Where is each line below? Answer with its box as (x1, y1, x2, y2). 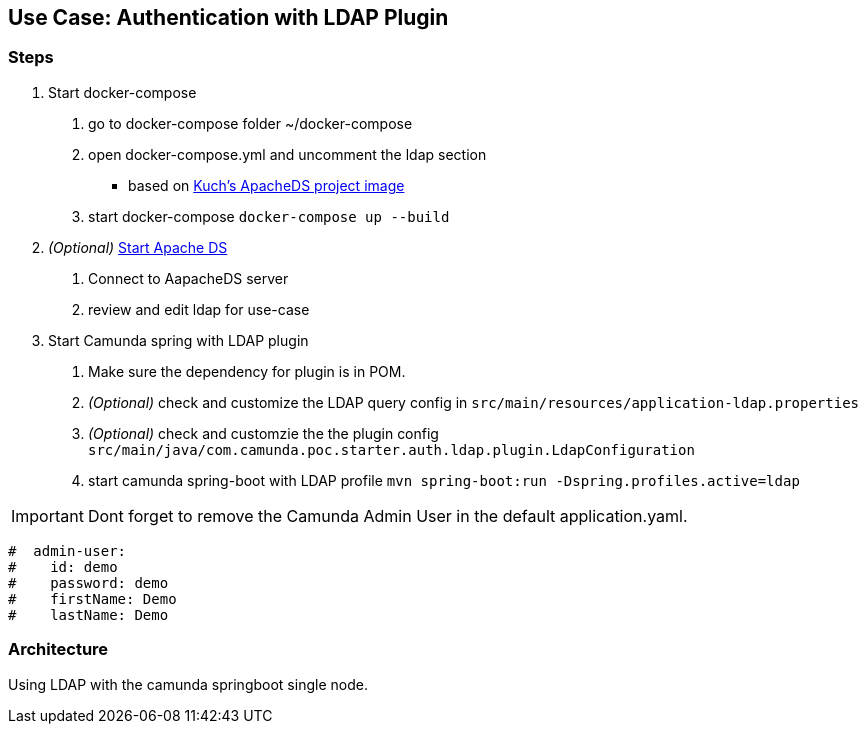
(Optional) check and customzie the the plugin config (88, 424, 439, 442)
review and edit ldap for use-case (88, 300, 310, 318)
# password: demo (8, 574, 169, 591)
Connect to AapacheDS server (88, 269, 289, 287)
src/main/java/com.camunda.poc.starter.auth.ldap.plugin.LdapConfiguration (88, 441, 695, 458)
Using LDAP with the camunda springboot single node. (8, 675, 368, 693)
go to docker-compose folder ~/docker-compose (88, 114, 413, 132)
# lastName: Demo (8, 606, 169, 623)
